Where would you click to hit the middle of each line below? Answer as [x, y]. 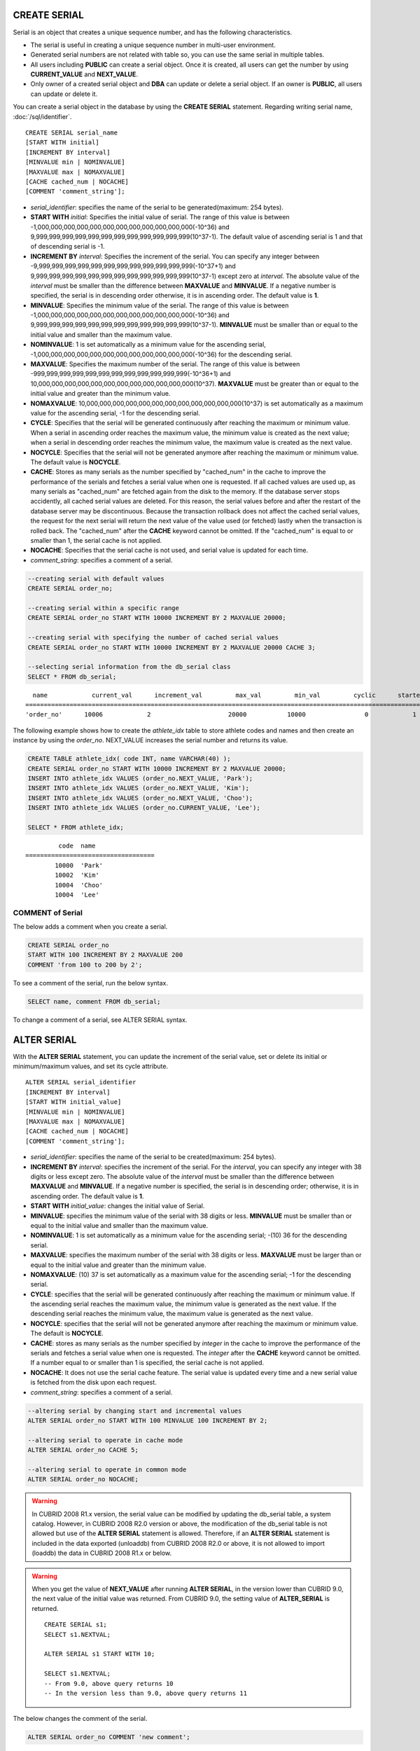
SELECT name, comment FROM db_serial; [94, 1001]
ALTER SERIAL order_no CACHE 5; [83, 1450]
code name [77, 845]
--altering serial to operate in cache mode [105, 1440]
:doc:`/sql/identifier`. [42, 116]
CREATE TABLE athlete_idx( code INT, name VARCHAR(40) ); [129, 759]
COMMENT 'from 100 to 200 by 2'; [85, 964]
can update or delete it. [64, 94]
